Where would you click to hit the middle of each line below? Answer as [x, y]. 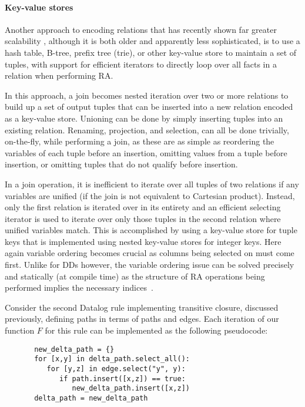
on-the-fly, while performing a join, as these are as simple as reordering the [140, 141]
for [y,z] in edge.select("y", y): [116, 369]
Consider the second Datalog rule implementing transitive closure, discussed [142, 307]
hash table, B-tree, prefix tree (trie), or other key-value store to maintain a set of [151, 52]
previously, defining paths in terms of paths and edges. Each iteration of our [142, 319]
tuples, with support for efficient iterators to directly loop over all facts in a [141, 64]
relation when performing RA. [59, 75]
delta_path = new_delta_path [91, 398]
